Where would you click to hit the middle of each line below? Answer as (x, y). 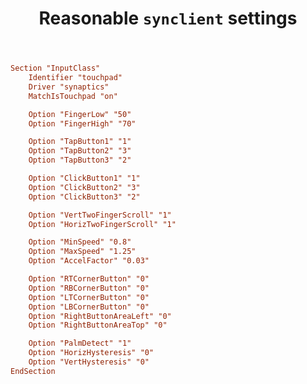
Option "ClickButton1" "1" (84, 178)
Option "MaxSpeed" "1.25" (82, 252)
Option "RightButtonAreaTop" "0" (98, 325)
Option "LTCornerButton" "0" (89, 297)
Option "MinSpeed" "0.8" (80, 242)
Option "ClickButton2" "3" (84, 187)
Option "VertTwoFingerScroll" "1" (100, 215)
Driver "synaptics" (69, 87)
